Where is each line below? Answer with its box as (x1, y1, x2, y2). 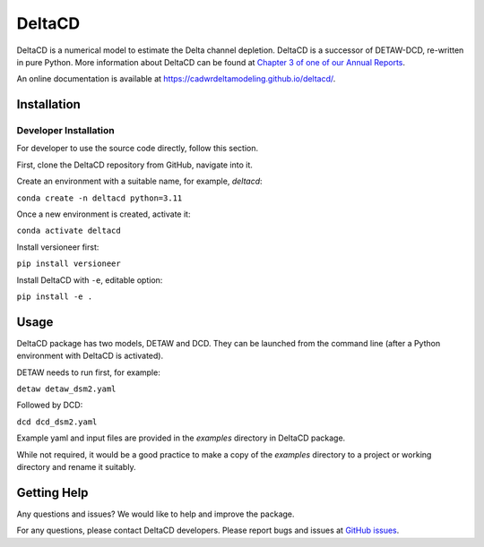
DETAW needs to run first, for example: (16, 367, 160, 378)
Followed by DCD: (16, 399, 83, 411)
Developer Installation (16, 124, 116, 137)
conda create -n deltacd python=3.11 (16, 192, 183, 203)
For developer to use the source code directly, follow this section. (16, 143, 259, 154)
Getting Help (16, 484, 89, 500)
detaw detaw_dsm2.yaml (16, 384, 117, 394)
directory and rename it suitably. (16, 462, 136, 473)
